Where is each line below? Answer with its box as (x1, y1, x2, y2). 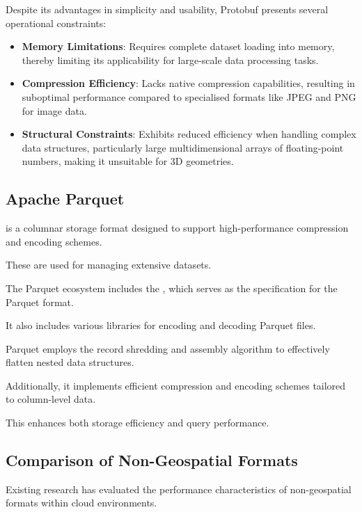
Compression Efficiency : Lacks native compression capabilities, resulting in (22, 76, 355, 90)
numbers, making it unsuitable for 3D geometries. (22, 154, 234, 168)
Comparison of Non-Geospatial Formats (6, 449, 298, 471)
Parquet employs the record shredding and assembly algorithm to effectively (6, 341, 330, 355)
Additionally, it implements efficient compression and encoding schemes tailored (6, 378, 346, 392)
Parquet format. (6, 294, 74, 309)
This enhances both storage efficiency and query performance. (6, 415, 269, 430)
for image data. (22, 103, 87, 118)
